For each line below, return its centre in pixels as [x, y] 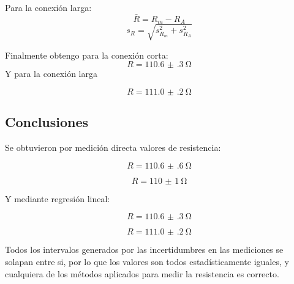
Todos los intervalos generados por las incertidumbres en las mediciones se [144, 249]
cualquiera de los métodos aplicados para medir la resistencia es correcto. [142, 273]
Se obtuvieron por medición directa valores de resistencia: [113, 147]
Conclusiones [47, 122]
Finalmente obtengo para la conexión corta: [87, 55]
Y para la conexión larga [51, 74]
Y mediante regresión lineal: [58, 198]
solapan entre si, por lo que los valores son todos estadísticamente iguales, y [147, 261]
